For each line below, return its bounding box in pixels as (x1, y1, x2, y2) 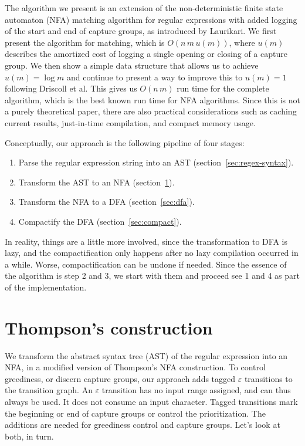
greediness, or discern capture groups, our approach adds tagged (5, 372, 236, 384)
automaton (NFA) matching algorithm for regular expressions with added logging (5, 13, 297, 25)
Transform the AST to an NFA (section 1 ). (18, 175, 175, 188)
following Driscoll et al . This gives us (5, 82, 137, 94)
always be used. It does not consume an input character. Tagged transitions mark (5, 395, 298, 407)
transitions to (244, 372, 293, 384)
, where (229, 36, 255, 48)
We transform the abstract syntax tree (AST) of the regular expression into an (5, 349, 288, 361)
